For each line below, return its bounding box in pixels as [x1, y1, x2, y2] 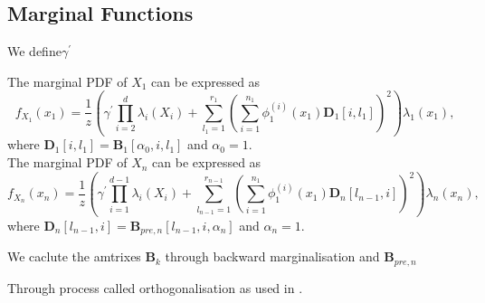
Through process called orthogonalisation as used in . [7, 278, 303, 297]
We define [7, 42, 62, 61]
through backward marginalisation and [165, 247, 380, 266]
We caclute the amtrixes [7, 247, 141, 266]
